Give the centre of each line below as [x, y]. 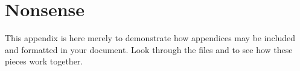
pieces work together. [44, 61]
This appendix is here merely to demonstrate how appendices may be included [150, 38]
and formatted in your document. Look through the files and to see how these [149, 49]
